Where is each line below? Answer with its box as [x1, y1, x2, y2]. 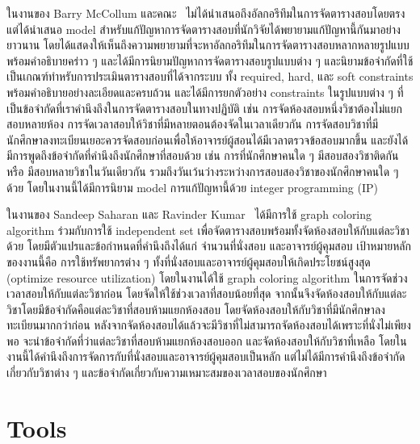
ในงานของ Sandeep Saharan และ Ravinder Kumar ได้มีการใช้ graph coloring [6, 206, 372, 223]
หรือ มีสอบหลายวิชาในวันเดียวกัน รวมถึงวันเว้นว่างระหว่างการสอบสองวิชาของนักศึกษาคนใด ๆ [6, 162, 399, 179]
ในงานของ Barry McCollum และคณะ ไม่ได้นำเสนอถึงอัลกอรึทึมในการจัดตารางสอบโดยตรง [6, 5, 405, 21]
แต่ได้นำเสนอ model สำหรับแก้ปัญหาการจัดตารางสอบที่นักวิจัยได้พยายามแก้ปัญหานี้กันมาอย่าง [6, 20, 401, 37]
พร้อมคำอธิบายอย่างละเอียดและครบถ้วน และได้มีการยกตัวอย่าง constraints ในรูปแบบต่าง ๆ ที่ [6, 83, 404, 100]
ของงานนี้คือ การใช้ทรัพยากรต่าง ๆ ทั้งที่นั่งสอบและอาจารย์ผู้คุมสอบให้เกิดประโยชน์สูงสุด [6, 253, 371, 270]
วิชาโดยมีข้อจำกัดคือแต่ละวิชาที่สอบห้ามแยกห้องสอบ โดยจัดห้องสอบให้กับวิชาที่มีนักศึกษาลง [6, 300, 385, 317]
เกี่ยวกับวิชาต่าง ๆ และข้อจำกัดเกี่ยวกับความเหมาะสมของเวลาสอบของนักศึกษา [6, 364, 327, 381]
